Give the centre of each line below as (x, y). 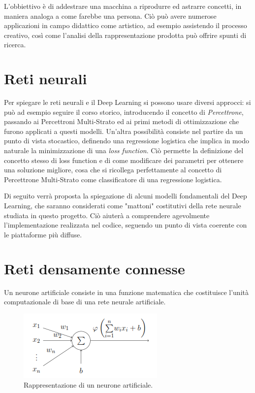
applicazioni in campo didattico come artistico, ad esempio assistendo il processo (126, 25)
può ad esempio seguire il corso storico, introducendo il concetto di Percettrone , (124, 112)
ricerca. (15, 45)
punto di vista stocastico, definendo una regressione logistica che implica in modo (127, 141)
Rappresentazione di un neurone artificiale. (88, 385)
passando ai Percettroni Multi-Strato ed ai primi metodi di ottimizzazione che (122, 121)
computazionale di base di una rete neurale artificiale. (85, 302)
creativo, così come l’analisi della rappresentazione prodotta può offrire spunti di (125, 35)
